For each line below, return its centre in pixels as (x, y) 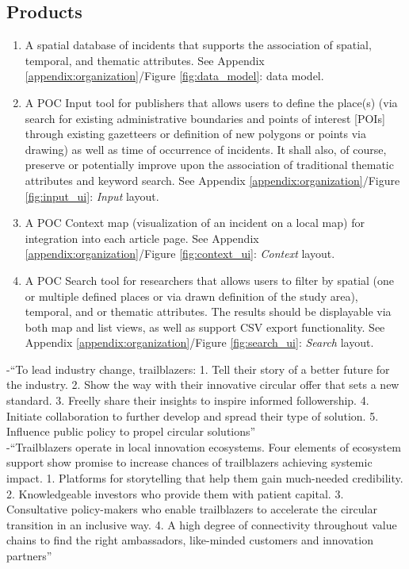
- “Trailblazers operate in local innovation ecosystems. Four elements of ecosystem (204, 446)
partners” (29, 556)
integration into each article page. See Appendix (142, 238)
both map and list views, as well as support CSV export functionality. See (205, 327)
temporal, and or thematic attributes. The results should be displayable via (208, 311)
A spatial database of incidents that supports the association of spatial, (198, 45)
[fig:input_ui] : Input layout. (92, 196)
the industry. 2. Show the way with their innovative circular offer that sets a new (203, 384)
